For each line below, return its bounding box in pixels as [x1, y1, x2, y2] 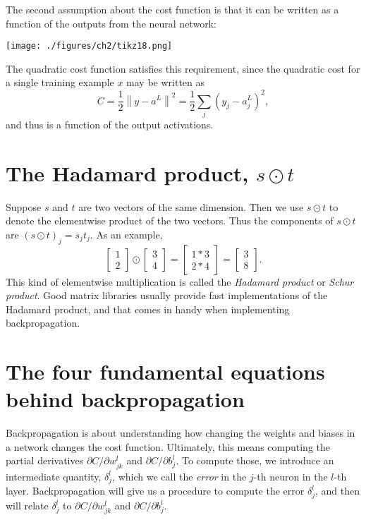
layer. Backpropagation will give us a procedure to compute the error [6, 483, 305, 498]
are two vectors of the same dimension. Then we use [78, 199, 304, 214]
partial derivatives [6, 453, 84, 468]
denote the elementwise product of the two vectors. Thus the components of [6, 213, 334, 228]
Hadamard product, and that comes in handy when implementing [6, 301, 290, 316]
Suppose [6, 199, 42, 214]
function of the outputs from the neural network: [6, 16, 216, 30]
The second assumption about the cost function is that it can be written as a [6, 2, 339, 16]
